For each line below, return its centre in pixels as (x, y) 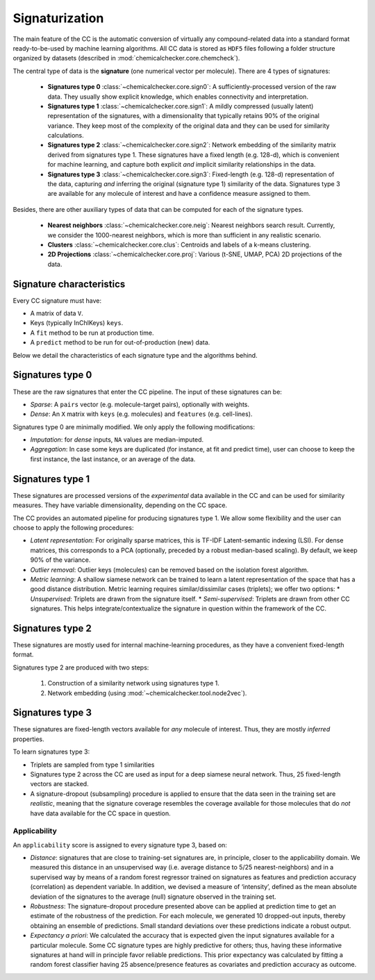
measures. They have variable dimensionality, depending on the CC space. (120, 505)
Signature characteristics (69, 284)
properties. (28, 739)
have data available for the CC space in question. (100, 813)
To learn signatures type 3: (51, 752)
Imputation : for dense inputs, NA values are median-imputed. (117, 440)
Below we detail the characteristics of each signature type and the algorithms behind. (135, 355)
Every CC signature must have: (57, 300)
